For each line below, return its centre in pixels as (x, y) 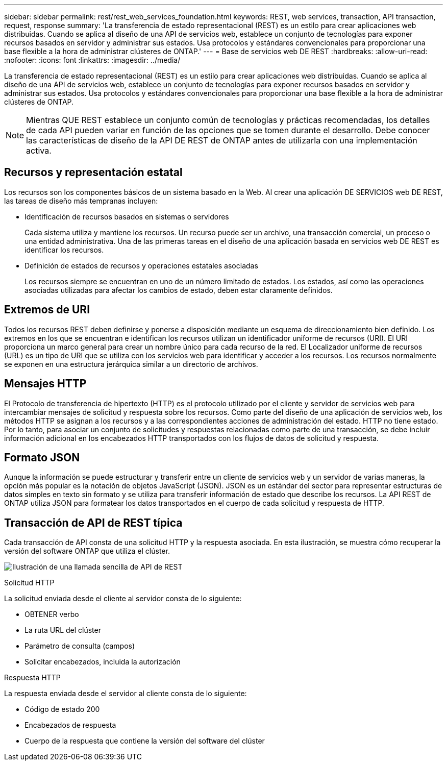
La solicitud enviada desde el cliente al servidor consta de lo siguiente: (123, 599)
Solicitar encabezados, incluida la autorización (103, 662)
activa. (39, 151)
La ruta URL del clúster (63, 630)
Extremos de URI (47, 310)
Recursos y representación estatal (93, 172)
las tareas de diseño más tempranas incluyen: (81, 201)
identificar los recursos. (64, 250)
